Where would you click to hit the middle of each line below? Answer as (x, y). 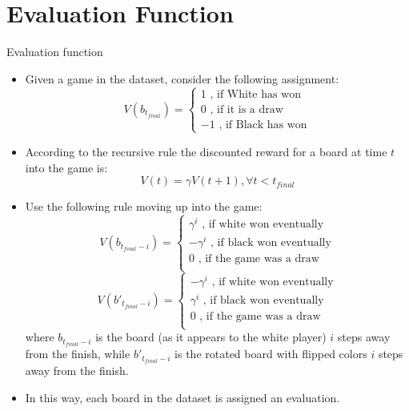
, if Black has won (263, 125)
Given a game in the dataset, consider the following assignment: (182, 78)
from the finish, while (78, 354)
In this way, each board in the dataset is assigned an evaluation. (182, 398)
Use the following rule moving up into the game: (144, 206)
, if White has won (256, 94)
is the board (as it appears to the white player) (211, 337)
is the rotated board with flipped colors (271, 354)
